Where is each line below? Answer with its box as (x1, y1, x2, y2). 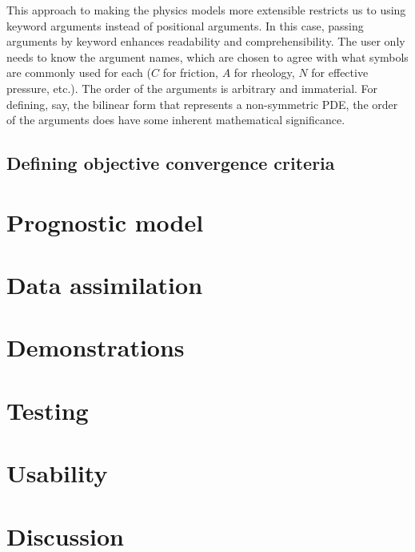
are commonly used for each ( (6, 64, 151, 81)
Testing (6, 393, 89, 426)
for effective (311, 64, 369, 81)
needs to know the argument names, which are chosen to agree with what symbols (6, 48, 409, 65)
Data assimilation (6, 268, 203, 301)
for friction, (162, 64, 218, 81)
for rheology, (233, 64, 295, 81)
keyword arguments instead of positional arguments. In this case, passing (6, 17, 364, 34)
